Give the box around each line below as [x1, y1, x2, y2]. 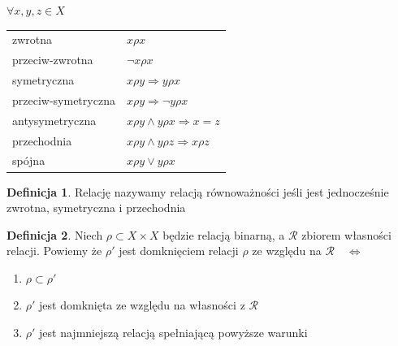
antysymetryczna [12, 111, 97, 128]
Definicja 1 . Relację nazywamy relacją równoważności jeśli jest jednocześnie [6, 183, 389, 200]
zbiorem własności [301, 226, 392, 243]
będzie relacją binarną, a [162, 226, 285, 243]
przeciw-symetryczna [12, 91, 115, 108]
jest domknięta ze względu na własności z [39, 296, 245, 314]
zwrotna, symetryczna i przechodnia [6, 199, 186, 216]
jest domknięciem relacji [119, 242, 239, 259]
